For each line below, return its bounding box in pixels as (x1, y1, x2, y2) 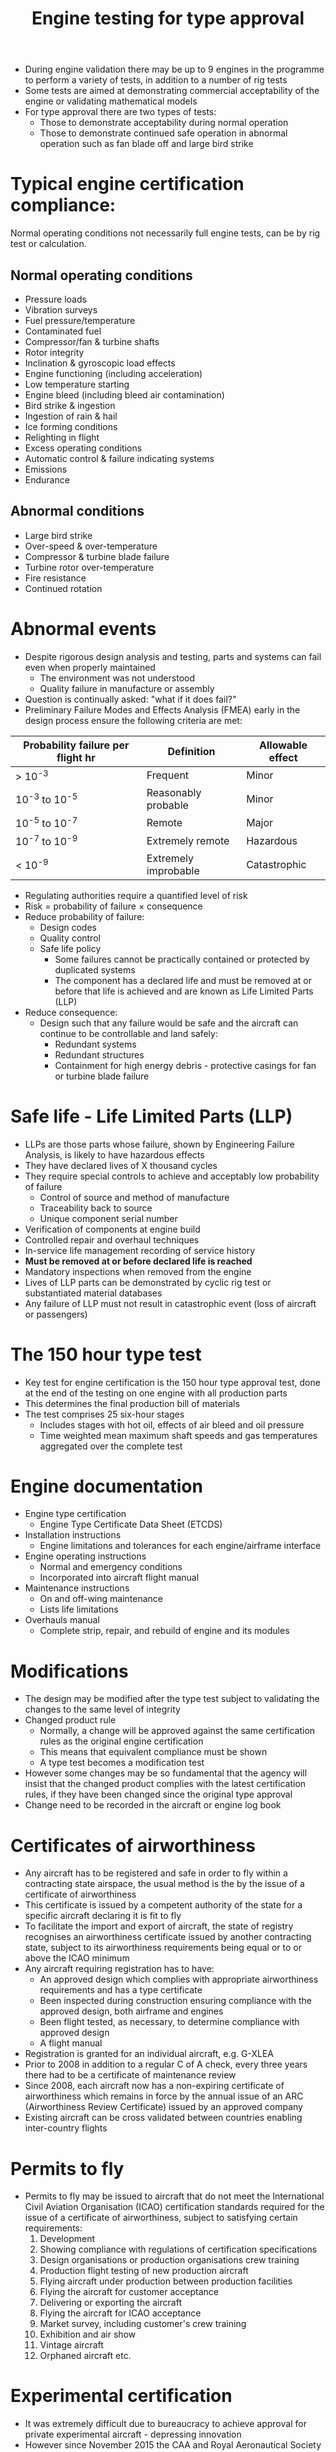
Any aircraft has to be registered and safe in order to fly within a (24, 1867, 288, 1879)
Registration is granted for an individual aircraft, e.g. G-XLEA (24, 2048, 274, 2060)
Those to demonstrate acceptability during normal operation (39, 117, 289, 129)
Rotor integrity (24, 346, 85, 358)
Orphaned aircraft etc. (39, 2350, 132, 2362)
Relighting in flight (24, 431, 100, 443)
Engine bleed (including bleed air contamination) (24, 388, 225, 401)
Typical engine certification (10, 173, 245, 196)
